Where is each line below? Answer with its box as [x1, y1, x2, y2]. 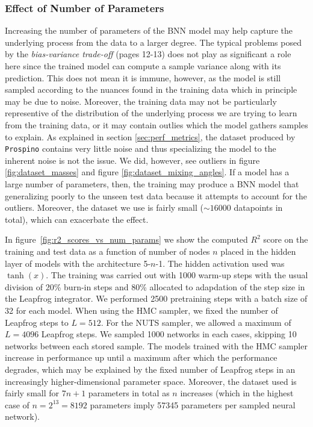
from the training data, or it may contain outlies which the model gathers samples [5, 118, 308, 131]
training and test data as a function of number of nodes [5, 245, 210, 257]
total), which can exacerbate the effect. [5, 213, 149, 225]
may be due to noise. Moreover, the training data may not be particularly [5, 95, 277, 107]
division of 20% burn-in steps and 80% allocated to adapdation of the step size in [5, 280, 305, 293]
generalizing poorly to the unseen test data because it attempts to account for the [5, 189, 308, 202]
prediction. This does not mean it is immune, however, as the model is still [5, 71, 281, 84]
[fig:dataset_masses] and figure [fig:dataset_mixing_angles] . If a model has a [5, 166, 290, 178]
